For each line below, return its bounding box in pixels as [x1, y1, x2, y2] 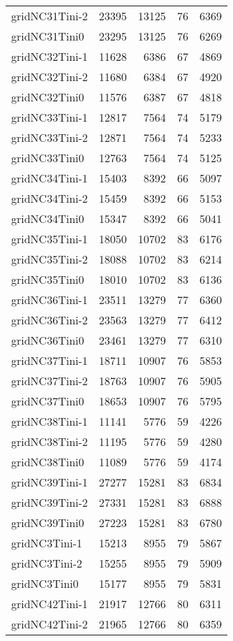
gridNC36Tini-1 [11, 291, 88, 308]
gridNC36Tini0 [11, 332, 84, 348]
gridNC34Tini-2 [11, 190, 88, 206]
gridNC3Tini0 [11, 575, 79, 591]
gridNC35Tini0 [11, 271, 84, 287]
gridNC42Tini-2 [11, 616, 88, 632]
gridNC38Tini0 [11, 454, 84, 470]
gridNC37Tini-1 [11, 352, 88, 368]
